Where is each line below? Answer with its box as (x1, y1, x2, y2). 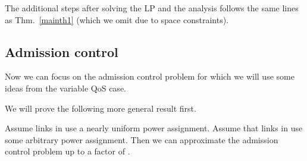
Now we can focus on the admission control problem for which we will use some (5, 70, 295, 83)
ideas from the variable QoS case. (5, 81, 126, 94)
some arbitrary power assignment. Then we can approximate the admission (5, 133, 278, 146)
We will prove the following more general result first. (5, 102, 196, 114)
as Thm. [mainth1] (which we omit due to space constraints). (5, 13, 228, 26)
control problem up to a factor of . (5, 145, 130, 157)
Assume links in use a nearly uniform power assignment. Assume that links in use (5, 122, 303, 134)
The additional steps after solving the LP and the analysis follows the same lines (5, 2, 299, 14)
